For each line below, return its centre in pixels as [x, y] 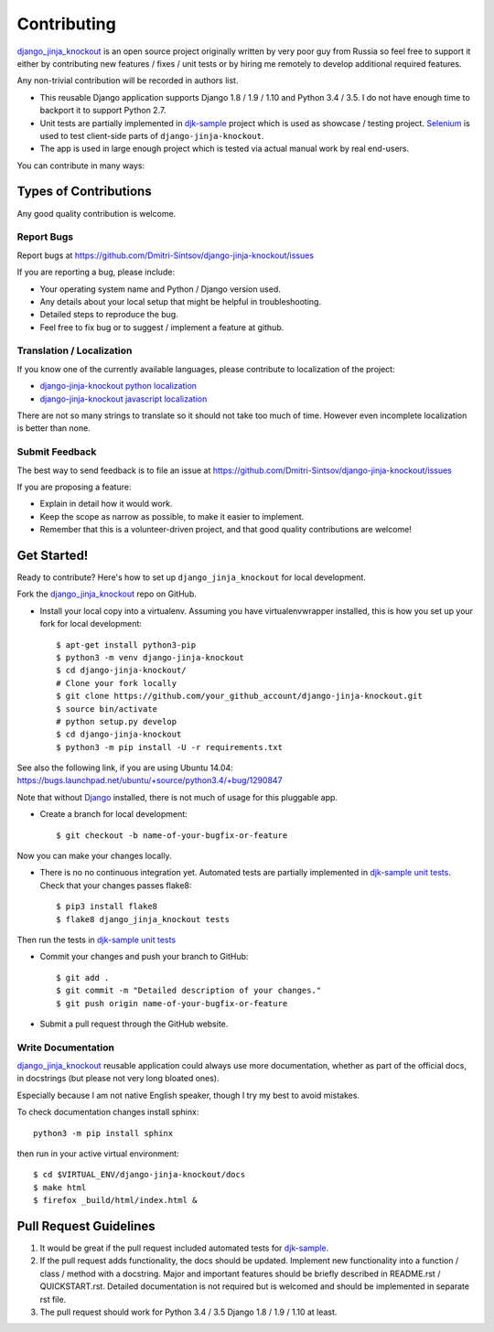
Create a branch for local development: [113, 814]
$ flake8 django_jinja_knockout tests [143, 919]
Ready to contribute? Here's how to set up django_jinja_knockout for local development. [191, 577]
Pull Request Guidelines [86, 1226]
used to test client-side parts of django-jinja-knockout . [152, 135]
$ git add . [83, 978]
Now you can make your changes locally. [94, 856]
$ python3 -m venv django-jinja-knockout [150, 657]
